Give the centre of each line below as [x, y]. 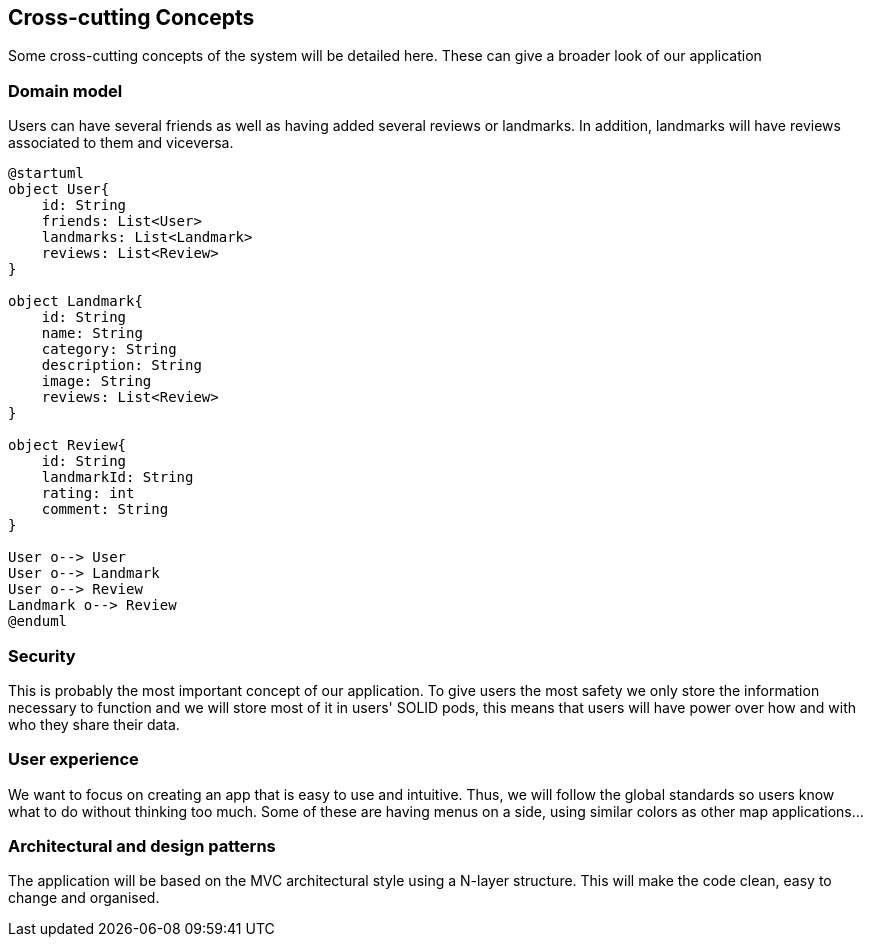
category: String [109, 349]
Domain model [65, 90]
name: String [92, 333]
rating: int [88, 493]
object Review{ [67, 445]
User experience [73, 759]
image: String [96, 381]
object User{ [59, 189]
